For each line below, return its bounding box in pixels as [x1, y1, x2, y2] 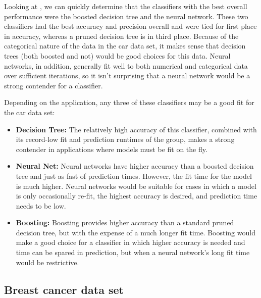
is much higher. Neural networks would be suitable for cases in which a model [16, 180, 256, 191]
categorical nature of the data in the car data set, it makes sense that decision [4, 40, 246, 51]
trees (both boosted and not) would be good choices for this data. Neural [4, 50, 231, 61]
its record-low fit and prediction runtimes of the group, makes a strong [16, 134, 235, 144]
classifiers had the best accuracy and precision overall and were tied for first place [4, 21, 257, 31]
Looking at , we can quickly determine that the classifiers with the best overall [4, 1, 247, 11]
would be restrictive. [16, 257, 79, 267]
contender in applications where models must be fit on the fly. [16, 143, 207, 154]
